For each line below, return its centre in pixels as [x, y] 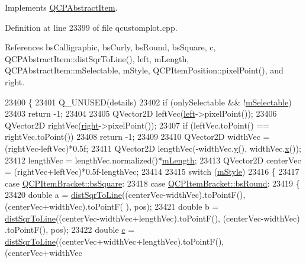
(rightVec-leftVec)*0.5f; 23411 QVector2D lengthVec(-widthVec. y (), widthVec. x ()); [153, 148]
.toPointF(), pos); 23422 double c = [70, 230]
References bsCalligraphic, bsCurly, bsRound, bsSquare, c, [110, 47]
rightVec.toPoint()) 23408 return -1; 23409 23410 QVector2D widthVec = [137, 137]
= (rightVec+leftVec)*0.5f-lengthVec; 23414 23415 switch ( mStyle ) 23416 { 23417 [152, 171]
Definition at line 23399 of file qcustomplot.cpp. [91, 27]
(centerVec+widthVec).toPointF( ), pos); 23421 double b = [112, 206]
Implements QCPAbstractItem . [61, 7]
